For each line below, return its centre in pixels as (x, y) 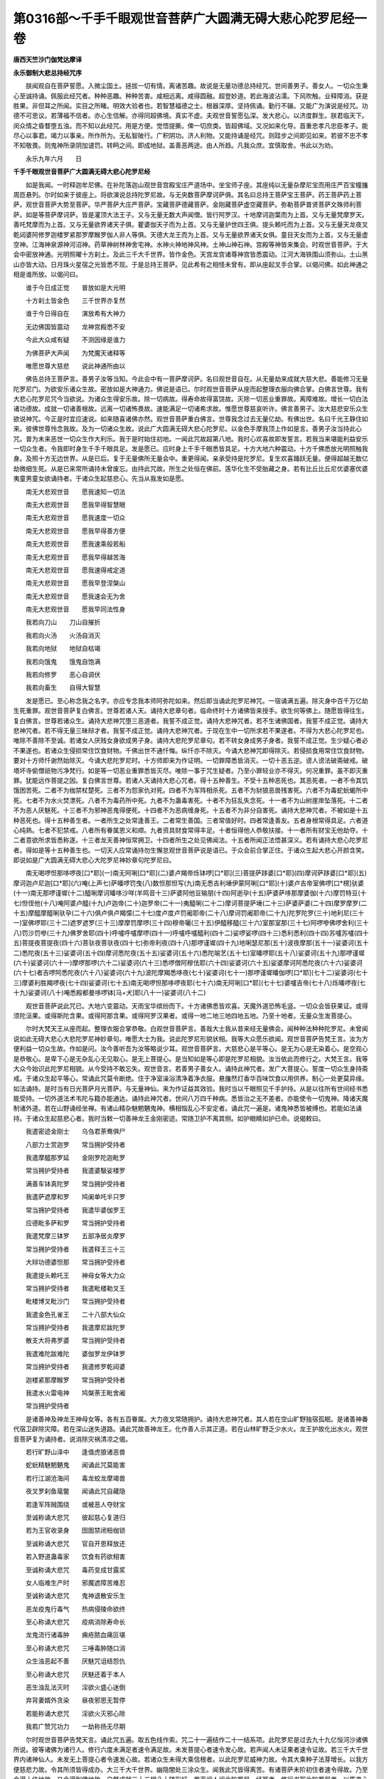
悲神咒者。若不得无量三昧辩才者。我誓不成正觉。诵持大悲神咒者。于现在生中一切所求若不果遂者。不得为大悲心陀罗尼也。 (191, 730)
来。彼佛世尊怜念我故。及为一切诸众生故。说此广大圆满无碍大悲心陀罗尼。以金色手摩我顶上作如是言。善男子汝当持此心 (187, 429)
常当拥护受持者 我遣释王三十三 (75, 1249)
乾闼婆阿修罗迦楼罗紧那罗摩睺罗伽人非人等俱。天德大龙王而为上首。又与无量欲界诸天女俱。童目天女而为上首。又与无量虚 (191, 234)
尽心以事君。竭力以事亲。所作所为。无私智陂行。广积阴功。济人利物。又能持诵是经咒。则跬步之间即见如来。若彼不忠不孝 (191, 136)
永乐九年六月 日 (53, 158)
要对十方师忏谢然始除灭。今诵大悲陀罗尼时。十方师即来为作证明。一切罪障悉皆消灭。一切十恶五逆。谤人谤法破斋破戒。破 (191, 761)
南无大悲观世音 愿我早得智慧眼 (75, 505)
